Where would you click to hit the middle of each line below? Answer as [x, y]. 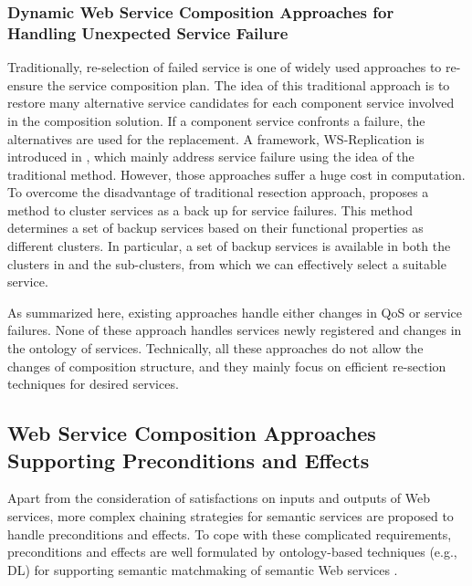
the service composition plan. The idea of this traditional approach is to [248, 84]
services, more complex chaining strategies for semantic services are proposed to [231, 516]
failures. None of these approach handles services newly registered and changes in [235, 330]
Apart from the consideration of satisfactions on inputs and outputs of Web [219, 498]
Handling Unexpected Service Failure [148, 32]
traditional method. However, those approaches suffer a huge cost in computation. [236, 174]
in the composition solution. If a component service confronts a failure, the [216, 120]
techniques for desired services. [93, 384]
